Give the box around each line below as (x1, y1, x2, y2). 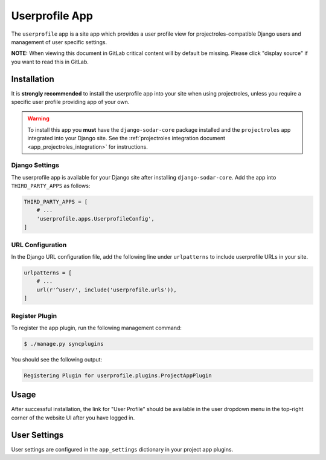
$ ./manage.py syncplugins (24, 340, 104, 347)
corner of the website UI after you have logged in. (11, 414, 135, 421)
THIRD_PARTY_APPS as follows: (11, 182, 91, 190)
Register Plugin (11, 311, 57, 320)
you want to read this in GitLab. (11, 58, 89, 65)
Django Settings (11, 161, 60, 169)
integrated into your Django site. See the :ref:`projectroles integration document (27, 135, 226, 142)
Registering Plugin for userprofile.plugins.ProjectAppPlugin (24, 372, 212, 379)
